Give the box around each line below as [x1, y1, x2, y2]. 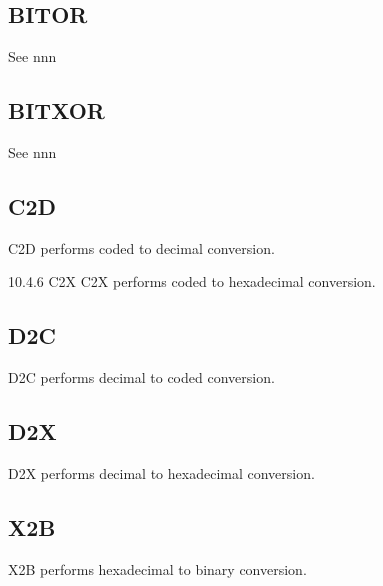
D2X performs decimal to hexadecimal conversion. [8, 462, 315, 483]
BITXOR [8, 95, 105, 126]
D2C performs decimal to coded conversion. [8, 367, 275, 388]
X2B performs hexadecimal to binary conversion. [8, 558, 307, 579]
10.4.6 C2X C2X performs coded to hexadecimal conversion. [8, 271, 376, 292]
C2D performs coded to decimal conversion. [8, 237, 275, 258]
